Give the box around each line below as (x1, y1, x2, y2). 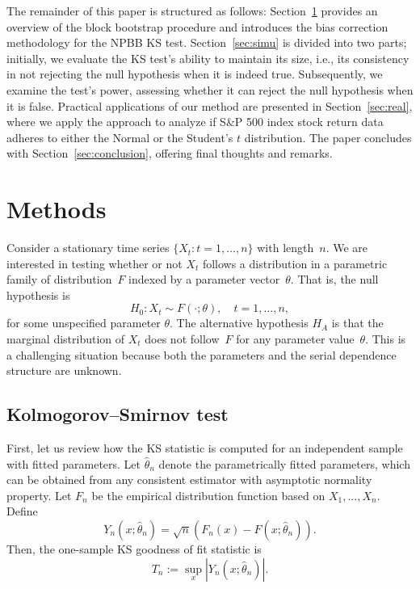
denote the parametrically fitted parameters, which (158, 455, 410, 472)
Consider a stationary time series (6, 239, 170, 256)
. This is (365, 330, 406, 347)
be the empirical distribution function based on (91, 486, 325, 503)
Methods (6, 192, 107, 225)
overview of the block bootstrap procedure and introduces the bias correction (6, 18, 388, 35)
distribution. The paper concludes (244, 128, 412, 145)
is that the (331, 314, 384, 331)
